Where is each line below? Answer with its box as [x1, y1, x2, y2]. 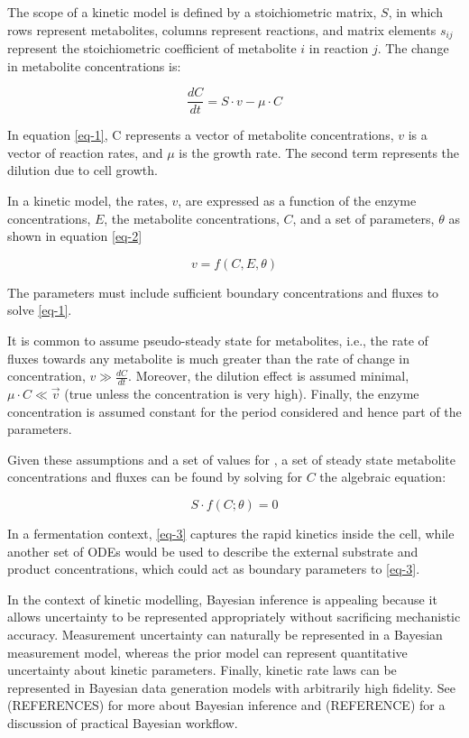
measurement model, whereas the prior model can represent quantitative [7, 642, 408, 661]
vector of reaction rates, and [7, 143, 163, 161]
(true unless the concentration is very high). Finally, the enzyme [64, 384, 419, 403]
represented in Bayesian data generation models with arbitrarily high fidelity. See [7, 678, 455, 696]
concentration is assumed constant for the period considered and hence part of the [7, 401, 462, 420]
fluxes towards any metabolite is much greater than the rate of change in [7, 348, 410, 367]
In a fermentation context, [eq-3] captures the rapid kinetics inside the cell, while [7, 524, 455, 543]
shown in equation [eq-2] [7, 226, 143, 245]
